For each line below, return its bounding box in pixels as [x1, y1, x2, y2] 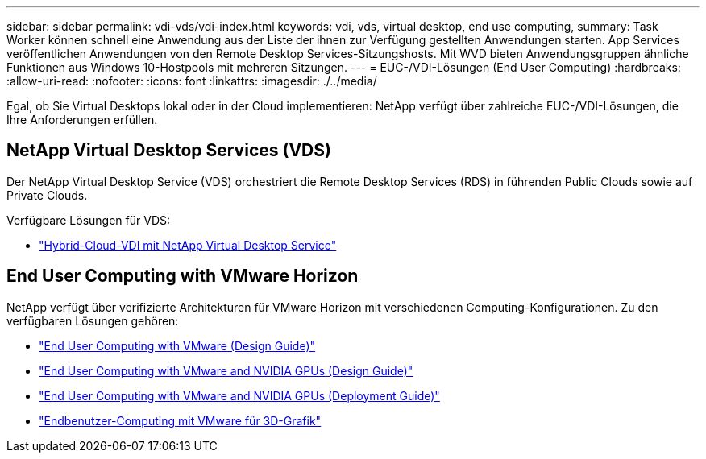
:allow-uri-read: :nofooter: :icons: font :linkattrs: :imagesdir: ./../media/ [6, 74, 377, 88]
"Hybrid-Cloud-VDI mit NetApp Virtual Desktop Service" [39, 238, 337, 252]
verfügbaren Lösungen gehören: [6, 313, 179, 328]
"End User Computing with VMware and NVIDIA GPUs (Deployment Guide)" [39, 388, 440, 403]
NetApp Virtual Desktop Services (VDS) [6, 140, 331, 161]
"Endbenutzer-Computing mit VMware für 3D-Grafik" [39, 413, 322, 428]
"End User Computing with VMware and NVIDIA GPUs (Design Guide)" [39, 363, 413, 378]
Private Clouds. [6, 188, 88, 202]
